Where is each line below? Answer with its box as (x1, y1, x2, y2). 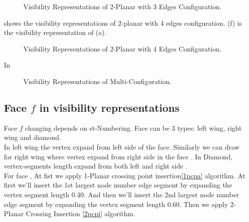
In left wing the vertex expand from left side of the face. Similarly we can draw (4, 141, 240, 152)
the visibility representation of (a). (4, 27, 107, 37)
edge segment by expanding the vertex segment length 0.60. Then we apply (4, 199, 228, 209)
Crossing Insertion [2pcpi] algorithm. (26, 208, 135, 219)
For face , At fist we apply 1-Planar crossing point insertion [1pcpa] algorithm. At (4, 170, 246, 180)
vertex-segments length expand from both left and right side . (4, 161, 188, 171)
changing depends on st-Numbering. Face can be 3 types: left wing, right (25, 122, 242, 133)
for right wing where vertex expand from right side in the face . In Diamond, (4, 151, 232, 161)
